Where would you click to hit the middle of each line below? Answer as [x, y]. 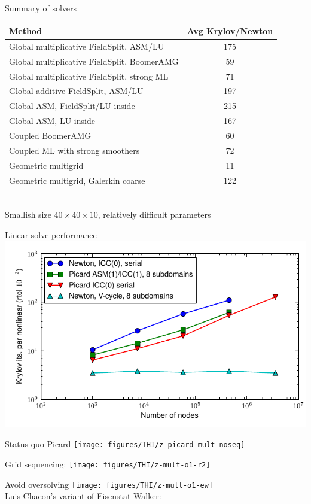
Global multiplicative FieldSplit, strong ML [89, 76]
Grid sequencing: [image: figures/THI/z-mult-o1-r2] [108, 464]
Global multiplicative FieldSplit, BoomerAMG [94, 61]
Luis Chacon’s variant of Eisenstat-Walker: [83, 496]
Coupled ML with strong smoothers [74, 150]
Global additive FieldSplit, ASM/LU [76, 91]
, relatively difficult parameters [154, 215]
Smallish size [28, 215]
